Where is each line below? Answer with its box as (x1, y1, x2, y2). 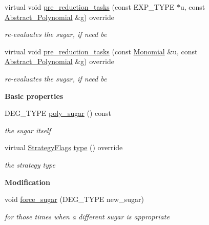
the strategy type (5, 159, 55, 170)
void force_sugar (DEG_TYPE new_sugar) (5, 194, 144, 204)
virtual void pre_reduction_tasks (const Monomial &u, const (5, 46, 198, 56)
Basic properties (5, 90, 64, 101)
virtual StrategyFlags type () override (5, 142, 123, 153)
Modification (5, 176, 50, 187)
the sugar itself (5, 125, 51, 135)
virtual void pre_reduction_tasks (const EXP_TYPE (5, 2, 175, 12)
